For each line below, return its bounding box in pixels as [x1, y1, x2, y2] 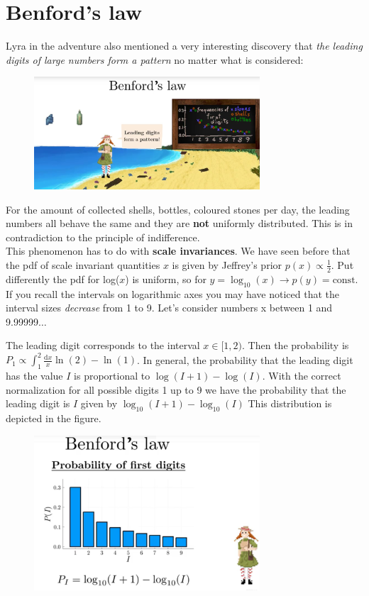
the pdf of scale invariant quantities [6, 257, 160, 272]
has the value [6, 368, 63, 383]
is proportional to [74, 368, 150, 383]
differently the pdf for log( [6, 271, 120, 286]
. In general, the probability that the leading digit [137, 352, 353, 367]
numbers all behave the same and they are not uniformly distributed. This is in [6, 216, 353, 231]
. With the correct [262, 368, 341, 383]
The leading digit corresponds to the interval [6, 338, 200, 353]
